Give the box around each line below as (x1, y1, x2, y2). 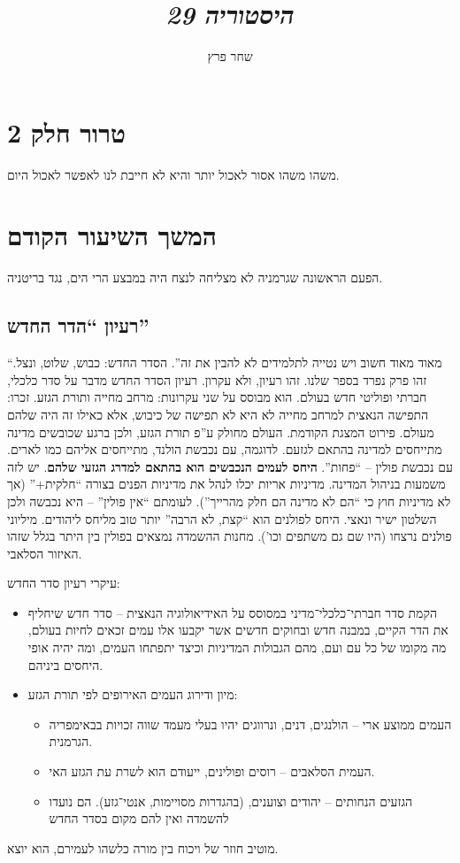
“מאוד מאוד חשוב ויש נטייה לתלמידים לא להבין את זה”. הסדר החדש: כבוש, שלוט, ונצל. (7, 353, 442, 372)
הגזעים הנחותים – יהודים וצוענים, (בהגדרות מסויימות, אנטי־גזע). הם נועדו (49, 791, 413, 810)
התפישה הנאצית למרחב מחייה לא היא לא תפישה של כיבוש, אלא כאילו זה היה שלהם (7, 405, 429, 423)
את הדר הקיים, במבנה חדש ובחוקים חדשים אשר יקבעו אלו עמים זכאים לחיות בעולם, (27, 620, 448, 639)
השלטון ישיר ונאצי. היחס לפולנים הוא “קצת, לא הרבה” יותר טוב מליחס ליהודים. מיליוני (7, 509, 437, 528)
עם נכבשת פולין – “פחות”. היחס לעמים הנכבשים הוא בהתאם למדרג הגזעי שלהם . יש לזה (7, 457, 453, 475)
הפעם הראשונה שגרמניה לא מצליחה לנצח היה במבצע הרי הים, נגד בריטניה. (7, 268, 383, 287)
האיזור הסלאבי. (7, 543, 82, 562)
